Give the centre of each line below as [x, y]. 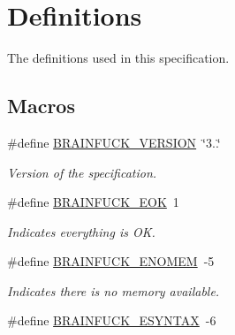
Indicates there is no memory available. [114, 290]
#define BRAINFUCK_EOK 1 [93, 202]
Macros [41, 106]
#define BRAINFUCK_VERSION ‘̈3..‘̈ [114, 142]
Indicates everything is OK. [81, 231]
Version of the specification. [82, 172]
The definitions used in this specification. [118, 58]
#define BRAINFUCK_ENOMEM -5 [111, 261]
